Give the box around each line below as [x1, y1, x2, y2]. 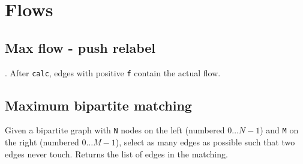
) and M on [260, 124, 299, 136]
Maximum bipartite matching [5, 96, 192, 114]
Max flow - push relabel [5, 38, 156, 56]
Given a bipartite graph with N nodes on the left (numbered [5, 124, 225, 136]
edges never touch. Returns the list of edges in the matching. [5, 147, 228, 160]
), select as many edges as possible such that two [115, 136, 295, 148]
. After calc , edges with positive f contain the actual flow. [5, 66, 221, 79]
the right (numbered [5, 136, 79, 148]
